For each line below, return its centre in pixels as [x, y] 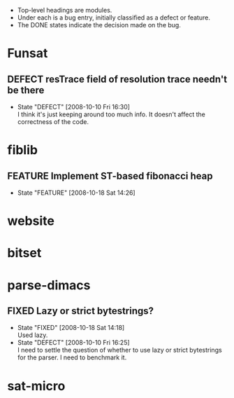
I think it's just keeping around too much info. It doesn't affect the [111, 114]
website [31, 221]
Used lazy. [32, 335]
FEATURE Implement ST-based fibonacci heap [110, 176]
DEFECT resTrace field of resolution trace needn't [117, 79]
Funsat [28, 54]
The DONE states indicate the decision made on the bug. [99, 25]
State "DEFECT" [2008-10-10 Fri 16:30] [74, 107]
